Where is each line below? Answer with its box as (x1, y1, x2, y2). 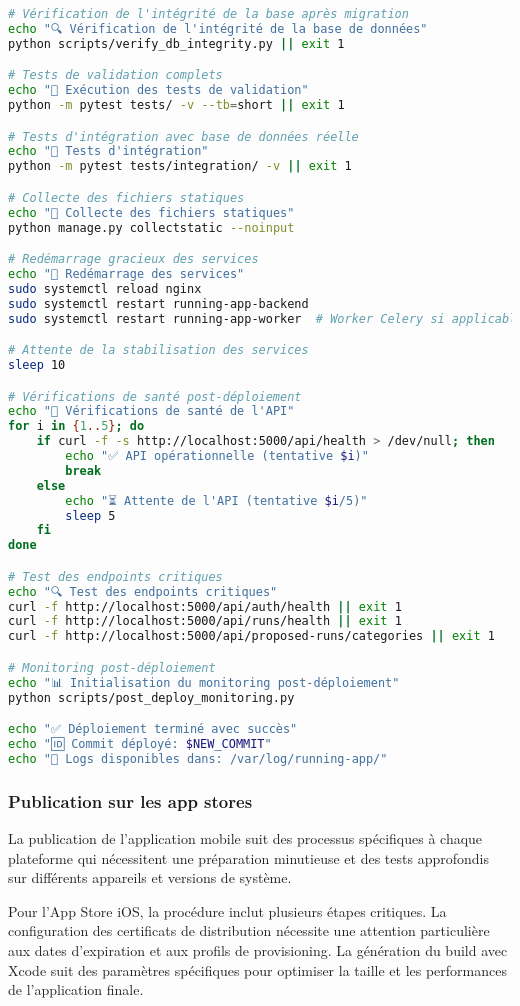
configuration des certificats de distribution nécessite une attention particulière (8, 920, 490, 941)
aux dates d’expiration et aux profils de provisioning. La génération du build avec (8, 939, 508, 960)
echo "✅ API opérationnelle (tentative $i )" (65, 449, 369, 464)
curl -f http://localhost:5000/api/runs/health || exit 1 (8, 614, 402, 629)
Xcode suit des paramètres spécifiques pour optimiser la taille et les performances (8, 959, 507, 980)
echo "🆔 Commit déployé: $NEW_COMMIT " (8, 737, 272, 752)
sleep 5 (65, 508, 116, 523)
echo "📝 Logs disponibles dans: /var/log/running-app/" (8, 751, 388, 766)
